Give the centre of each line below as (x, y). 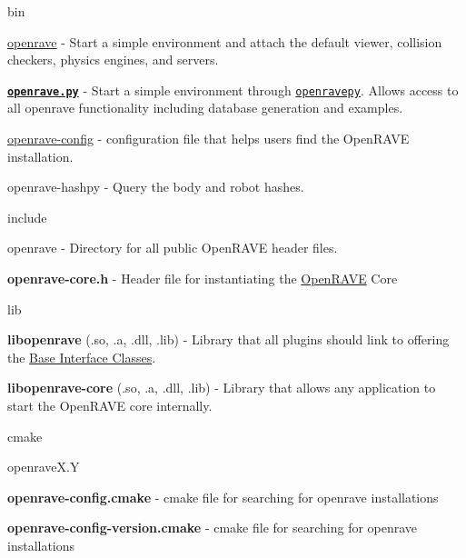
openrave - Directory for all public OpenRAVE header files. (173, 248)
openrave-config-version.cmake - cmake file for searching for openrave (213, 528)
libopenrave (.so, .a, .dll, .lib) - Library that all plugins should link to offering (228, 339)
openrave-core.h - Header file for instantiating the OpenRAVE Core (203, 278)
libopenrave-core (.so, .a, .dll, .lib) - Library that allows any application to (222, 388)
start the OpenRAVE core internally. (110, 405)
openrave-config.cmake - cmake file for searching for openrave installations (223, 497)
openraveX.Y (44, 467)
